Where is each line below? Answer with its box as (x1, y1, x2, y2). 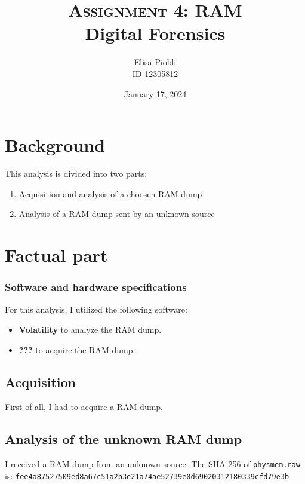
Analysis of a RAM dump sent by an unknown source (19, 207, 215, 220)
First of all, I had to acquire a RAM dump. (5, 400, 164, 413)
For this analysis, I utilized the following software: (5, 303, 187, 315)
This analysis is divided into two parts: (5, 167, 147, 180)
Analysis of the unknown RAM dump (5, 430, 242, 448)
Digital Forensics (85, 21, 226, 45)
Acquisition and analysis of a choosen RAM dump (19, 187, 202, 200)
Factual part (5, 243, 108, 266)
